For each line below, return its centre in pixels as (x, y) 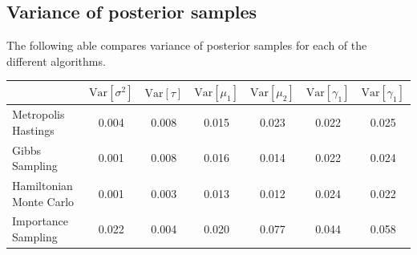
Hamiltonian (43, 186)
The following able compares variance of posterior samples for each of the (187, 45)
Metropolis (38, 114)
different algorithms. (56, 61)
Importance (40, 221)
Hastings (33, 130)
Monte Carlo (43, 201)
